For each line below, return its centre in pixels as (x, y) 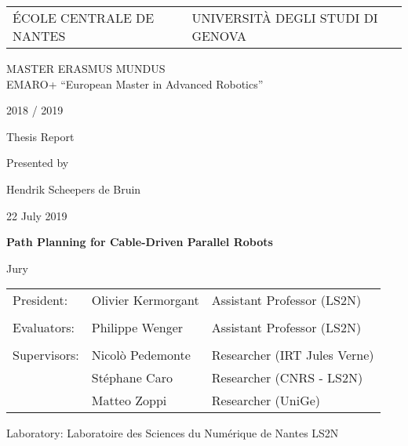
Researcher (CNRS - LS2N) (287, 378)
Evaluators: (44, 328)
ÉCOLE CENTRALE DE (84, 18)
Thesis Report (40, 136)
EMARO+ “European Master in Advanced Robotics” (135, 83)
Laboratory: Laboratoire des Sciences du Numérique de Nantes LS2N (173, 433)
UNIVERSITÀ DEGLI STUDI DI (285, 18)
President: (40, 300)
